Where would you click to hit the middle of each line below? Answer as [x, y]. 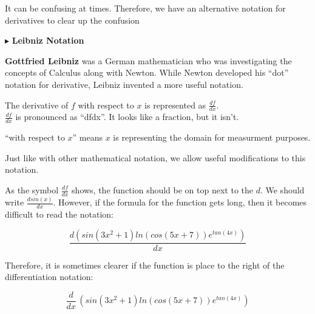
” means [88, 137]
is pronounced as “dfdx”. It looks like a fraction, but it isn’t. [127, 117]
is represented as [175, 105]
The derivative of [37, 105]
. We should [282, 190]
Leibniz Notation [48, 40]
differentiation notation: [49, 277]
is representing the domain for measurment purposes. [212, 137]
